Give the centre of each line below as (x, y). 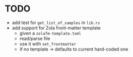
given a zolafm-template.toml (50, 33)
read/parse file (35, 38)
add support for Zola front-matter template (56, 27)
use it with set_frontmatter (48, 43)
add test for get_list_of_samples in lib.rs (56, 22)
